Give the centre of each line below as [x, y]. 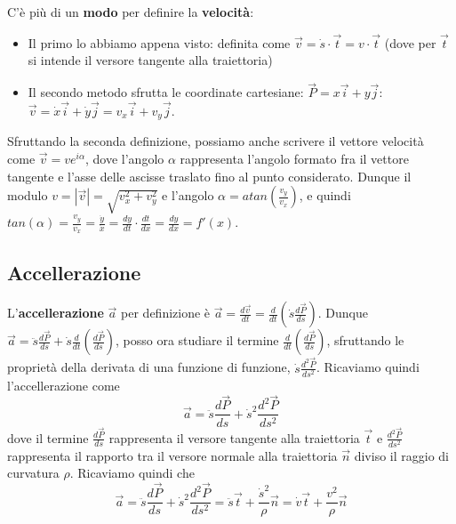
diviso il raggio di [401, 455]
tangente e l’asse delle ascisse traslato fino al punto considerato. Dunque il [209, 176]
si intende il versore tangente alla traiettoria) [150, 60]
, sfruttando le [365, 340]
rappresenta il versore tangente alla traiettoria [234, 437]
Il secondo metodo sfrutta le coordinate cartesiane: [166, 92]
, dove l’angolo [124, 159]
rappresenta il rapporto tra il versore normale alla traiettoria [172, 455]
